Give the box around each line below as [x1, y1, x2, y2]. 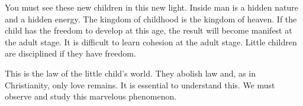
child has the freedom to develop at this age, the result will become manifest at [5, 24, 292, 37]
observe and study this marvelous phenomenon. [5, 90, 177, 102]
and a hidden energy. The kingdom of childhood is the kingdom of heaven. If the [5, 12, 297, 25]
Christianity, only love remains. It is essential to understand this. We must [5, 78, 275, 91]
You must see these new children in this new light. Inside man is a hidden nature [5, 1, 298, 13]
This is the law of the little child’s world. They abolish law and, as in [5, 67, 256, 79]
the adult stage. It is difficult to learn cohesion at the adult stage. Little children [5, 35, 297, 48]
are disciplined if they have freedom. [5, 47, 136, 59]
